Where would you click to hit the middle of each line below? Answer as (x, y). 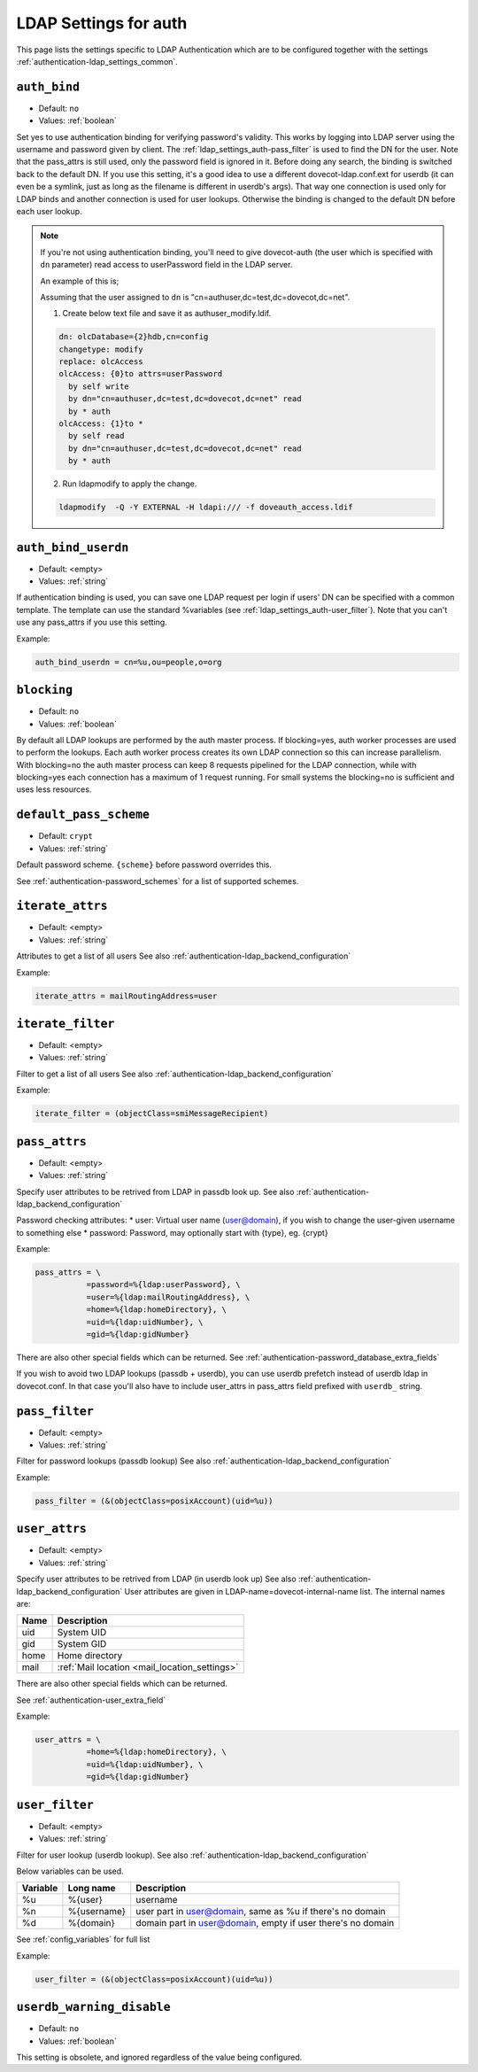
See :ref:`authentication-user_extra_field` (91, 1700)
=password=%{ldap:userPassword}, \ (163, 1285)
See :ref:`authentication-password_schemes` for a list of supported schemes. (158, 881)
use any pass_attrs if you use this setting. (92, 622)
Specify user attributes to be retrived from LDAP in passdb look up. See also (155, 1191)
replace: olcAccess (101, 362)
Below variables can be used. (70, 1871)
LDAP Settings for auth (102, 23)
